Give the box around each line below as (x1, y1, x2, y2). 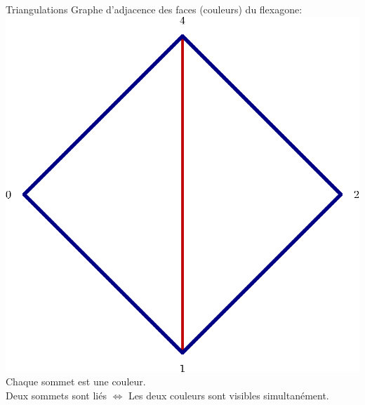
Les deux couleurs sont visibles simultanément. (128, 388, 329, 403)
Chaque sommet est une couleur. (6, 374, 146, 389)
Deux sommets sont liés (6, 388, 107, 403)
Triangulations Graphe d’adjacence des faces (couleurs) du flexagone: (6, 2, 303, 16)
